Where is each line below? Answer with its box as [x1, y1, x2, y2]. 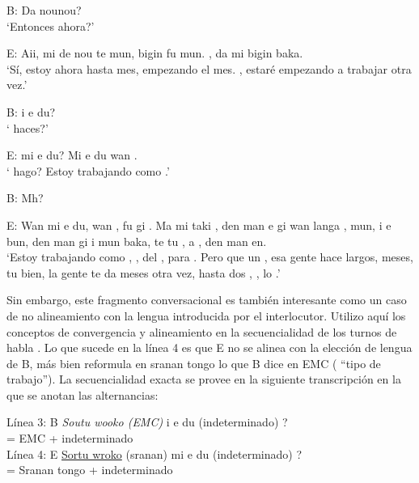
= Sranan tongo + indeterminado [6, 461, 173, 478]
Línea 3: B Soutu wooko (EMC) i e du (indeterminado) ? [6, 413, 288, 430]
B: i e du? [6, 103, 56, 120]
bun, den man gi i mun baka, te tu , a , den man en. [6, 232, 267, 249]
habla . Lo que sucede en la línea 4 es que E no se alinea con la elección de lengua [6, 339, 413, 356]
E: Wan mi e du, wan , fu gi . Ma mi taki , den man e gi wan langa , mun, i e [6, 216, 391, 233]
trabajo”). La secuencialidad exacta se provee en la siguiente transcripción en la [6, 371, 401, 388]
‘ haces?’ [6, 119, 49, 136]
